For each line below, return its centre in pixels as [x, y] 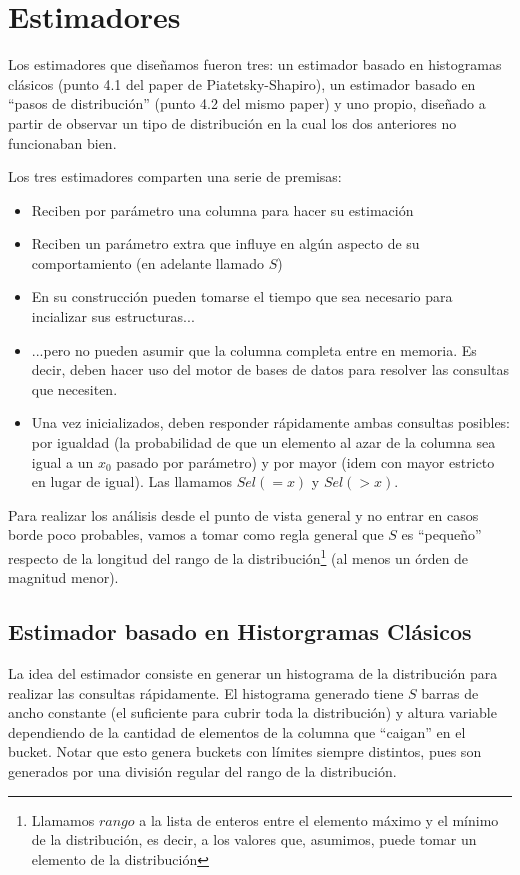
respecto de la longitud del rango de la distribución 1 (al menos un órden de [238, 556]
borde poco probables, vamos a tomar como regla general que [196, 534]
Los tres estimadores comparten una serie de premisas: [175, 176]
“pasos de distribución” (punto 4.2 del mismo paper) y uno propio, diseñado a [247, 103]
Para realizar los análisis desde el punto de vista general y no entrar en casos [243, 514]
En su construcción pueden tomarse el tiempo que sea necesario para [242, 296]
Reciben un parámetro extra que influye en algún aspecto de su [225, 243]
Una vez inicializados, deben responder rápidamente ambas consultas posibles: [271, 422]
